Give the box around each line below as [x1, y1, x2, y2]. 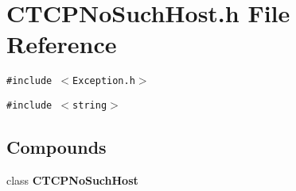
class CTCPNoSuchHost [6, 171, 138, 188]
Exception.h [72, 75, 135, 87]
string [72, 99, 107, 111]
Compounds [6, 135, 107, 159]
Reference [6, 28, 117, 60]
